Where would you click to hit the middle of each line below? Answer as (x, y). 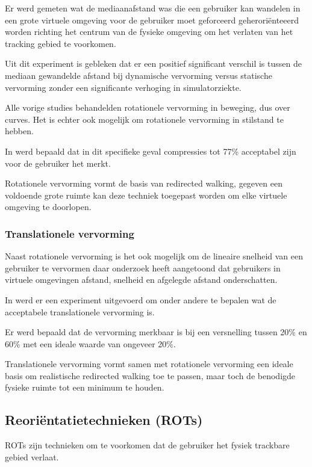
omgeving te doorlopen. (48, 207)
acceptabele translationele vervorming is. (80, 311)
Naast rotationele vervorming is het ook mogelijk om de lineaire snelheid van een (154, 256)
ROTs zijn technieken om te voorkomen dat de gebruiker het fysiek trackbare (147, 445)
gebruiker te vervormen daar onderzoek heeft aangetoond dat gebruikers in (143, 268)
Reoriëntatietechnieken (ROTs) (104, 420)
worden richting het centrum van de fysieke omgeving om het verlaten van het (149, 32)
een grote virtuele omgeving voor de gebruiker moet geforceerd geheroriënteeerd (152, 20)
